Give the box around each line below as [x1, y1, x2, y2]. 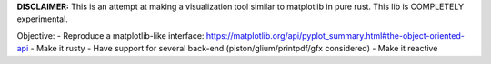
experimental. [16, 14, 68, 24]
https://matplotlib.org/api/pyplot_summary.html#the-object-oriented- [205, 30, 466, 41]
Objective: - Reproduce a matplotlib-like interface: [16, 30, 205, 41]
